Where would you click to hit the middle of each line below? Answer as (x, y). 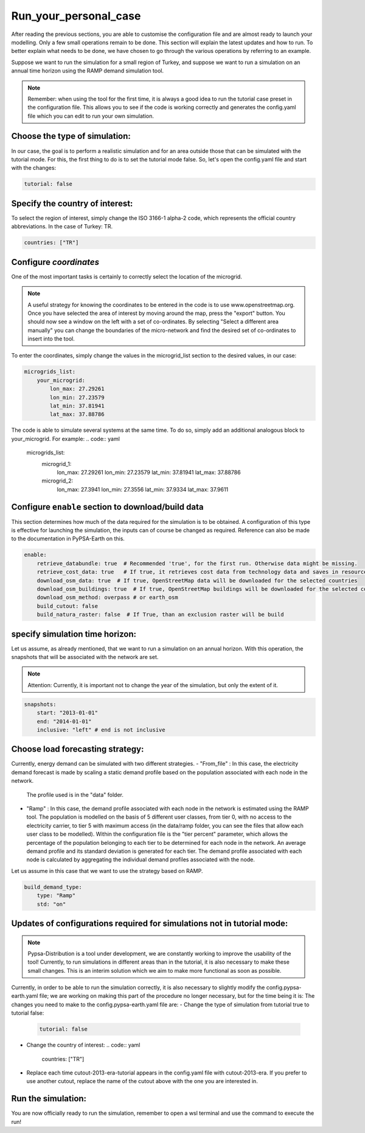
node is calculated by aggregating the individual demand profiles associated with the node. (141, 859)
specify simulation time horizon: (74, 634)
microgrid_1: (57, 464)
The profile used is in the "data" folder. (75, 794)
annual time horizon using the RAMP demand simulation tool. (88, 71)
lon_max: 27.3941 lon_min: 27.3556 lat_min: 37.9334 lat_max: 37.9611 (143, 489)
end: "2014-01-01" (64, 721)
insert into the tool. (51, 339)
